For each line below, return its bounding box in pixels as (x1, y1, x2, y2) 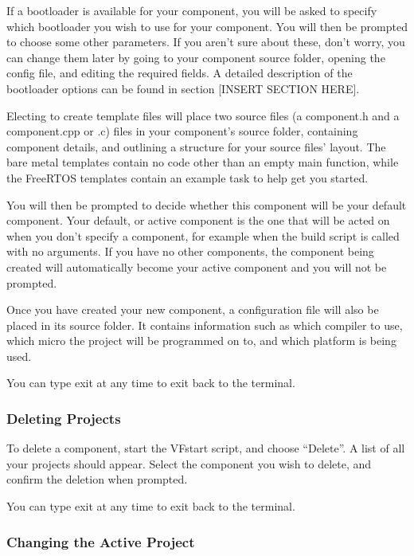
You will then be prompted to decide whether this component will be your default (6, 196, 407, 213)
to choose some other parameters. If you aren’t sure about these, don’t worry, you (6, 33, 405, 50)
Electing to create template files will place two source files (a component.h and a (6, 107, 400, 123)
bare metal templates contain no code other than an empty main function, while (6, 154, 399, 170)
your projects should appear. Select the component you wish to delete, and (6, 455, 372, 472)
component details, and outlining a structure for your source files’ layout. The (6, 138, 386, 155)
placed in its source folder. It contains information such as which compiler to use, (6, 316, 403, 333)
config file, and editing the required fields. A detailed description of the (6, 65, 353, 81)
